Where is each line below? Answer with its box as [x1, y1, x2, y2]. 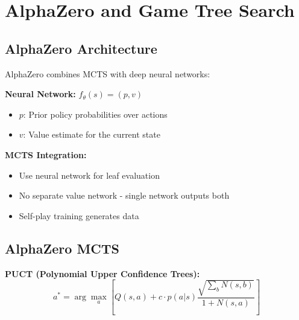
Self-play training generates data [19, 209, 139, 222]
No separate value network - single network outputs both [19, 189, 230, 202]
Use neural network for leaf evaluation [19, 168, 160, 181]
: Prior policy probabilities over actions [23, 107, 168, 120]
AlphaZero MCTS [5, 238, 120, 257]
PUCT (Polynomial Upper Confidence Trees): [5, 267, 200, 280]
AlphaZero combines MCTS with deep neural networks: [5, 67, 210, 80]
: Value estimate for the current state [23, 128, 160, 141]
